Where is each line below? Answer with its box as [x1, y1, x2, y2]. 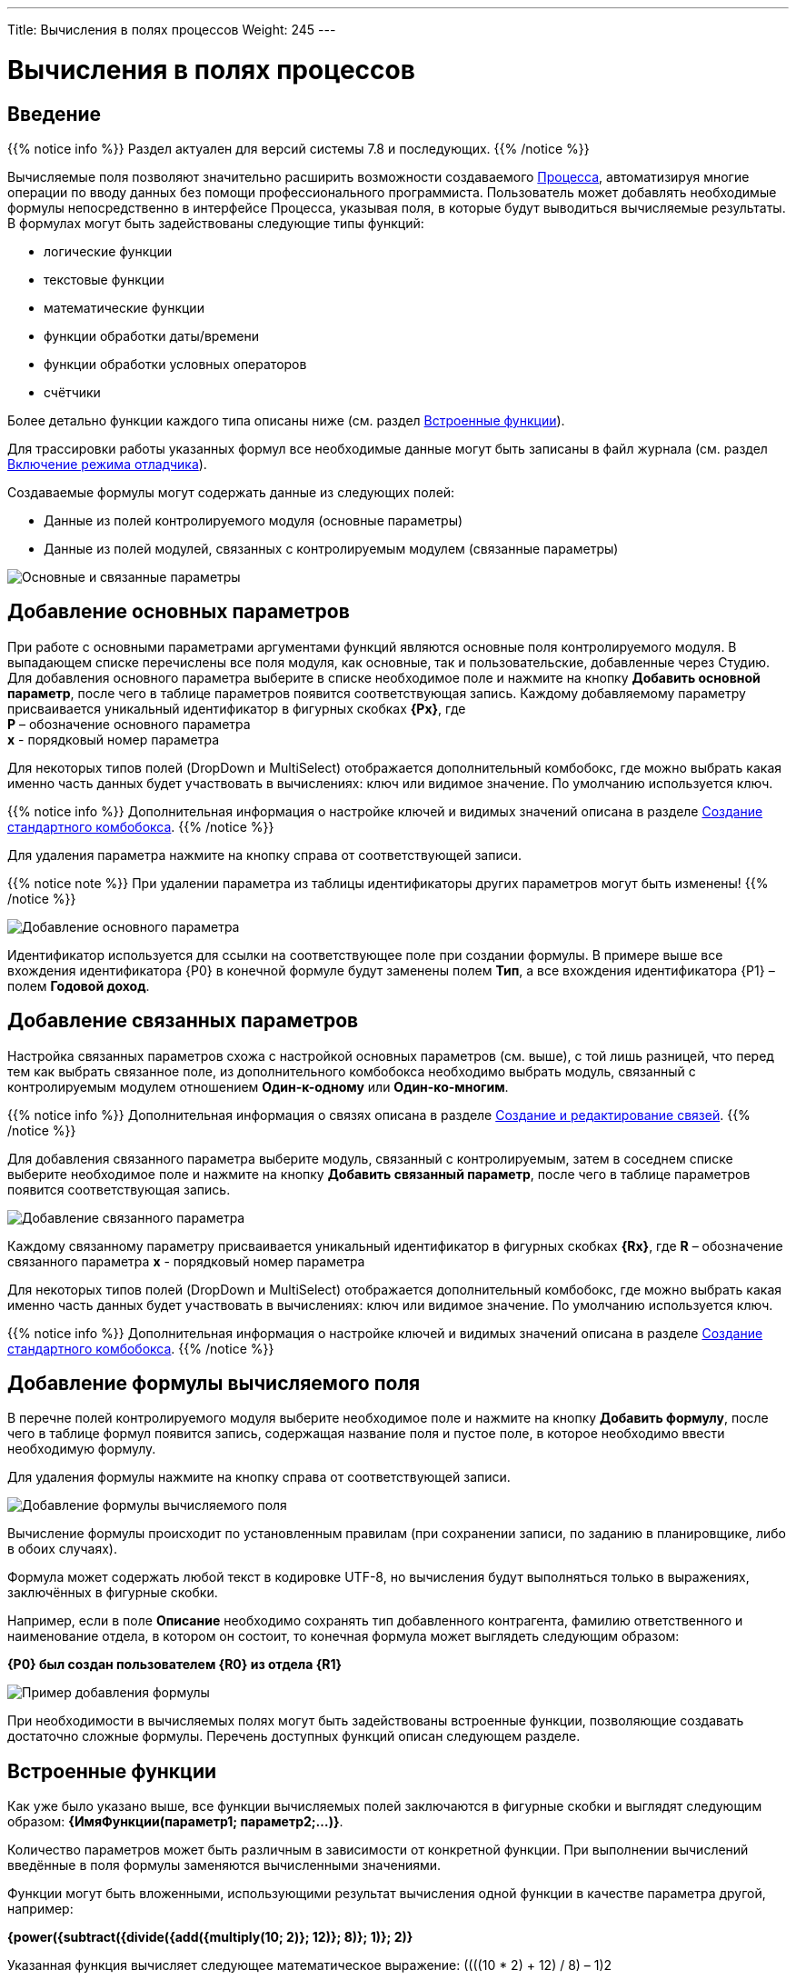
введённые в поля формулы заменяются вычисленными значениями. [7, 1857, 442, 1874]
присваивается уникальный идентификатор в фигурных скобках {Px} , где [7, 700, 466, 716]
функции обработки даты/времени [44, 327, 259, 344]
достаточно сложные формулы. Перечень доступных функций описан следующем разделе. [7, 1728, 581, 1745]
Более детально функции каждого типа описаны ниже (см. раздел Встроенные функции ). [7, 412, 565, 428]
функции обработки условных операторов [44, 355, 307, 372]
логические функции [44, 243, 173, 259]
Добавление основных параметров [7, 600, 350, 624]
